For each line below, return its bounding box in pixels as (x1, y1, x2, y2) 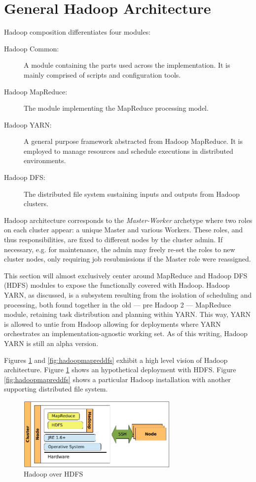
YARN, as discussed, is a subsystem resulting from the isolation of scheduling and (4, 290, 252, 300)
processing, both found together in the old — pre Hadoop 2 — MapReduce (4, 299, 231, 309)
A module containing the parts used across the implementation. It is (24, 60, 230, 70)
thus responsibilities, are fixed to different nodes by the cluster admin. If (4, 234, 223, 245)
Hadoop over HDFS (24, 469, 83, 479)
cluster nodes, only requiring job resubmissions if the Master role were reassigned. (4, 254, 251, 264)
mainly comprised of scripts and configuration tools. (24, 69, 181, 80)
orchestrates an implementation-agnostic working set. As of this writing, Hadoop (4, 328, 248, 339)
